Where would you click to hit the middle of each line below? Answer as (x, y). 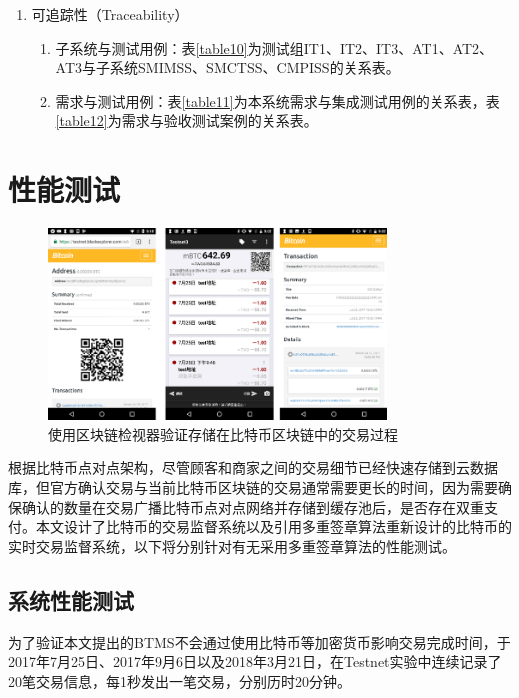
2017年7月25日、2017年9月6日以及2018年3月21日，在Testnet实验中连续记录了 (255, 661)
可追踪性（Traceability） (110, 14)
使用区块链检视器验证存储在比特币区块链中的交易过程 (223, 433)
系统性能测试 (71, 599)
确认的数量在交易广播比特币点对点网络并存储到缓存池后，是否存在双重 (252, 506)
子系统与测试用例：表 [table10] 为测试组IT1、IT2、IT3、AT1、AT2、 (274, 47)
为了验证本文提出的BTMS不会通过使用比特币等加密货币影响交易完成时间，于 (259, 641)
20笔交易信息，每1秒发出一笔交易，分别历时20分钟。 (179, 680)
